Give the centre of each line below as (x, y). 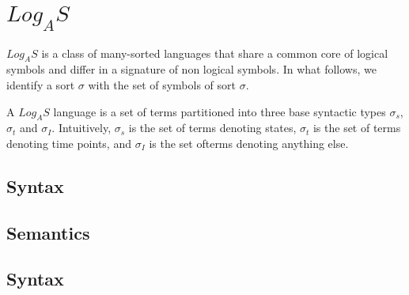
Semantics (48, 232)
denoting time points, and (69, 143)
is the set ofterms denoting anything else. (249, 143)
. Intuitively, (81, 128)
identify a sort (41, 84)
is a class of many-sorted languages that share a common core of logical (215, 53)
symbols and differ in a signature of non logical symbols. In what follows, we (191, 69)
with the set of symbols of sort (162, 84)
